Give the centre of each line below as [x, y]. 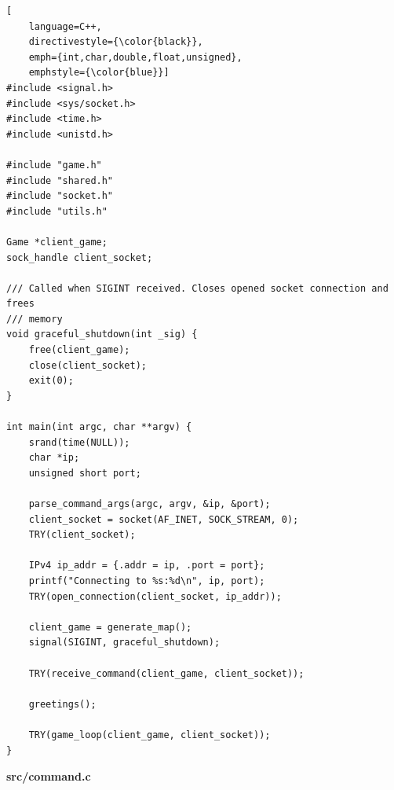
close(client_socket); [88, 365]
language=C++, [65, 26]
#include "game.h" [54, 165]
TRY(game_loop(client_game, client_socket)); [150, 735]
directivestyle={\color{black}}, [116, 42]
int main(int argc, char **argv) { [99, 427]
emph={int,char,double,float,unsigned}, [135, 57]
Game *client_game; [57, 242]
